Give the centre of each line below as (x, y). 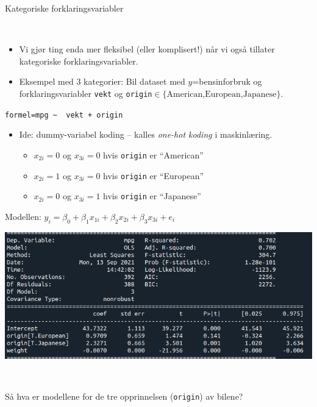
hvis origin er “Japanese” (152, 196)
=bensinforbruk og (227, 81)
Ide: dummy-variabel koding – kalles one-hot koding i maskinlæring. (146, 134)
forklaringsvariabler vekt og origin (86, 93)
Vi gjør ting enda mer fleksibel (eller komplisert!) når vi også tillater (147, 49)
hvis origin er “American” (153, 154)
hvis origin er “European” (154, 175)
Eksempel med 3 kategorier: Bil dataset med (102, 81)
